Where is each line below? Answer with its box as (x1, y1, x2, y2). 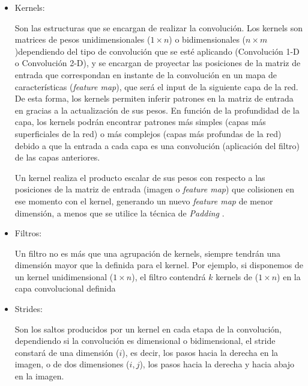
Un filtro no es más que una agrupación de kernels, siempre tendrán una (14, 247, 281, 259)
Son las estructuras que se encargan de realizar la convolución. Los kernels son (14, 21, 303, 34)
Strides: (14, 302, 43, 315)
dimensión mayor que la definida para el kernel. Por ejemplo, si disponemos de (14, 259, 303, 271)
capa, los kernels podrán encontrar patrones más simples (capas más (14, 115, 266, 128)
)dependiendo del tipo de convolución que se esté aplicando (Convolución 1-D (14, 44, 300, 57)
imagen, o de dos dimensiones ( (14, 358, 130, 370)
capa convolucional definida (14, 282, 116, 295)
